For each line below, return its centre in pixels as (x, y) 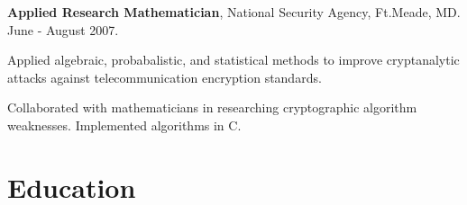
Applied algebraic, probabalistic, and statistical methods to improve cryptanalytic (233, 60)
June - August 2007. (63, 29)
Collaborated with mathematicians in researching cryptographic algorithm (212, 107)
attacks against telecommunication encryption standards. (165, 77)
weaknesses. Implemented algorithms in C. (124, 125)
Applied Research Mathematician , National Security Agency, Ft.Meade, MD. (234, 12)
